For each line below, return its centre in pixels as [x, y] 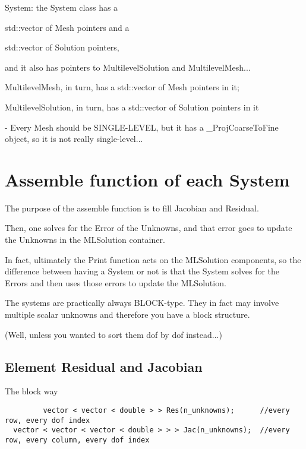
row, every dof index [48, 420]
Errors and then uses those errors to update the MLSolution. [116, 282]
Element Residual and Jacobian [104, 366]
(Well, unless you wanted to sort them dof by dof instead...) [113, 334]
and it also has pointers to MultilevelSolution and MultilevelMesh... [128, 67]
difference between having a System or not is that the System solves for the [142, 271]
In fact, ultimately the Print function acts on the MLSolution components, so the [153, 259]
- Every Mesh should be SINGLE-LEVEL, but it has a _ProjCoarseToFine [142, 127]
